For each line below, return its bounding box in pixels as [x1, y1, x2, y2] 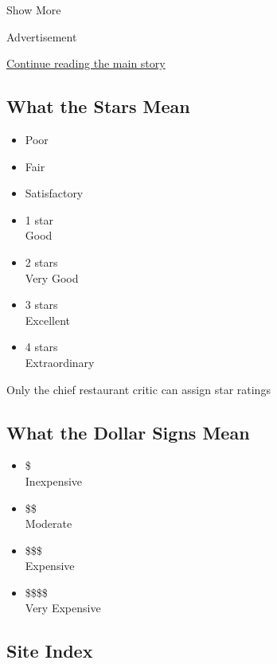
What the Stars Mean [6, 94, 190, 119]
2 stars [25, 253, 58, 270]
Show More [6, 2, 61, 18]
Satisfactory [25, 185, 84, 201]
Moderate [25, 515, 72, 532]
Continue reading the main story [6, 55, 166, 72]
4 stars [25, 338, 58, 355]
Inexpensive [25, 472, 83, 489]
